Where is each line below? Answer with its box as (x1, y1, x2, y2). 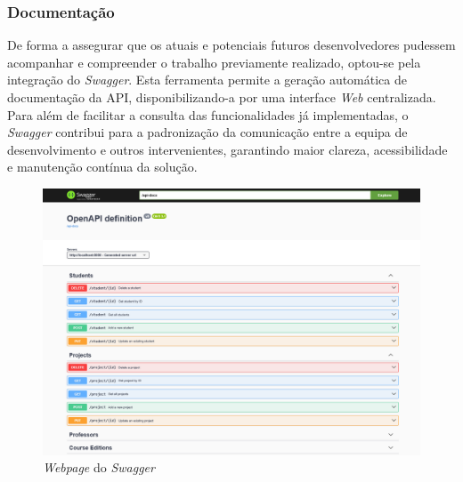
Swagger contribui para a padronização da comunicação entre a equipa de (7, 123, 408, 141)
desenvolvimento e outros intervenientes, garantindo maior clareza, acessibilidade (7, 140, 448, 158)
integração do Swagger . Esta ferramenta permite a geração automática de (7, 70, 407, 89)
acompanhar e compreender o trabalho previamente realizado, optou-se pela (7, 52, 421, 71)
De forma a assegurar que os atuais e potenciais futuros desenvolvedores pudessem (7, 36, 456, 54)
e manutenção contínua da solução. (7, 157, 198, 176)
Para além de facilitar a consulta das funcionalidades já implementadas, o (7, 105, 409, 124)
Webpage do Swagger (43, 458, 155, 477)
